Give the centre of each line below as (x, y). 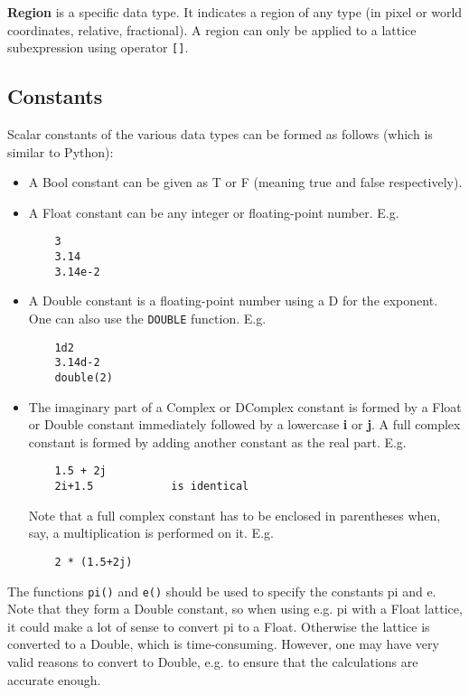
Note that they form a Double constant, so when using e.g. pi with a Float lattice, (235, 609)
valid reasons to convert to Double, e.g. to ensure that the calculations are (213, 661)
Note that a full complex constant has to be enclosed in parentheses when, (234, 515)
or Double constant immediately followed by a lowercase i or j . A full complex (244, 424)
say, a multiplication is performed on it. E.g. (151, 533)
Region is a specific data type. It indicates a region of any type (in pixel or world (235, 12)
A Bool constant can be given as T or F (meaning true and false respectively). (245, 182)
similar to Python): (61, 151)
